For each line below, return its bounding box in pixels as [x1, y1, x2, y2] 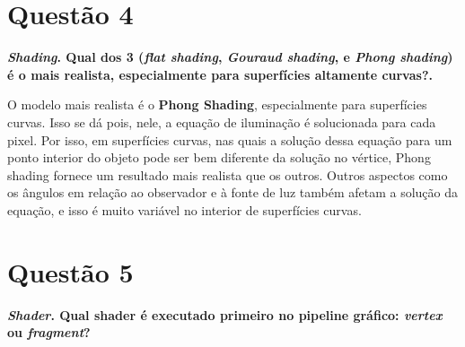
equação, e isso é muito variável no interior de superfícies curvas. [7, 200, 362, 219]
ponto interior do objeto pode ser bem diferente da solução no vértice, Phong [7, 148, 431, 167]
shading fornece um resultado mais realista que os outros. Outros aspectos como [7, 165, 448, 184]
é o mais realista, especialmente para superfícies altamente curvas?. [7, 65, 433, 83]
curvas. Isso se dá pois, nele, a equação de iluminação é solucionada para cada [7, 112, 436, 131]
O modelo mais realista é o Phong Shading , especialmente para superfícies [7, 95, 427, 114]
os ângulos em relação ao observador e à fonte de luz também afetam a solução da [7, 183, 459, 202]
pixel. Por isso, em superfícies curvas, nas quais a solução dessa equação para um [7, 130, 452, 149]
